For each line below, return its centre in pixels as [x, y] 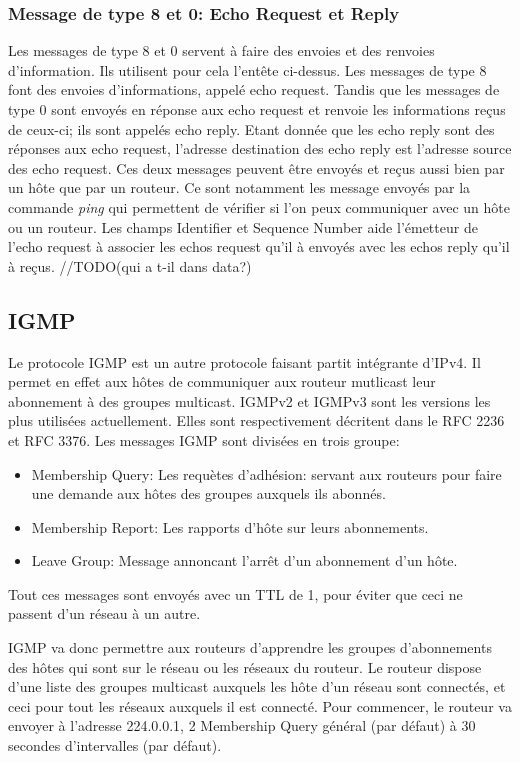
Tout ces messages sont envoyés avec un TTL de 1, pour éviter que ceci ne [235, 593]
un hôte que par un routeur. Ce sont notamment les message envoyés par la [239, 187]
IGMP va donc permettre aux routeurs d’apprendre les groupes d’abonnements [250, 647]
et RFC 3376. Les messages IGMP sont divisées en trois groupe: [204, 439]
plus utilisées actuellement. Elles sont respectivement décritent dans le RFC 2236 [256, 420]
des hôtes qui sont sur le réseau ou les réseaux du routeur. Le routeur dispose [245, 666]
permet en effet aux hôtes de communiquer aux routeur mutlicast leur [222, 381]
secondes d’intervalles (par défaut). [115, 745]
